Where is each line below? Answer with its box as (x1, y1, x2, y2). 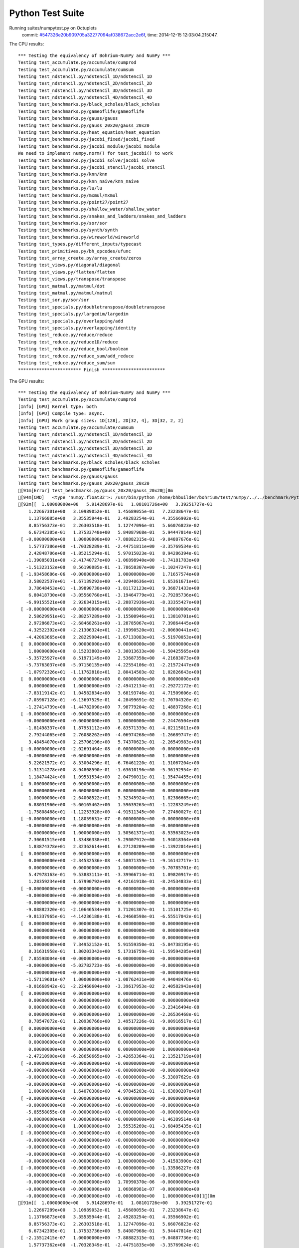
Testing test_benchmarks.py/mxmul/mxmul (18, 192, 118, 198)
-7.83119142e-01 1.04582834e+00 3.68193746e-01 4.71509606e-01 (25, 690, 199, 696)
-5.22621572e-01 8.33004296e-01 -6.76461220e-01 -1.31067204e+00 (25, 760, 199, 766)
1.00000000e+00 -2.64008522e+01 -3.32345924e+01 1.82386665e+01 (28, 795, 199, 801)
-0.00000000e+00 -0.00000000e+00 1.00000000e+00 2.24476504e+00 (25, 718, 199, 724)
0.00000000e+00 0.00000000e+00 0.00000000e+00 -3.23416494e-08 (28, 1004, 199, 1010)
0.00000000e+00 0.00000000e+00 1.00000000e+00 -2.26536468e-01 (28, 1011, 199, 1017)
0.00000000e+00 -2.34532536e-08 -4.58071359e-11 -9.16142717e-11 (28, 858, 199, 864)
